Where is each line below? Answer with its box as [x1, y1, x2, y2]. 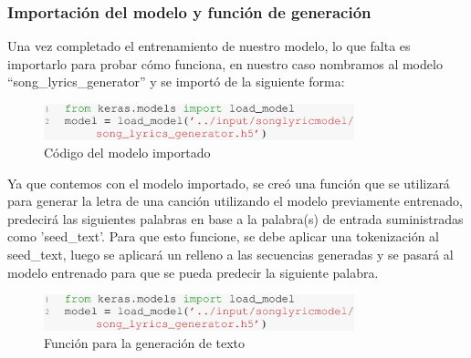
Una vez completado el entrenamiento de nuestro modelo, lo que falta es [7, 36, 411, 56]
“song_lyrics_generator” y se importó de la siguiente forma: [7, 72, 345, 91]
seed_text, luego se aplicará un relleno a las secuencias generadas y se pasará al [7, 245, 454, 264]
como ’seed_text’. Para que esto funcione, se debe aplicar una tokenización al [7, 227, 439, 246]
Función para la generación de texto [44, 333, 246, 353]
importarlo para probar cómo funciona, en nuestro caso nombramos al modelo [7, 54, 443, 73]
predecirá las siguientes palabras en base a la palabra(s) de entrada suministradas [7, 209, 464, 228]
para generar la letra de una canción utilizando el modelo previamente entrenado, [7, 191, 463, 210]
